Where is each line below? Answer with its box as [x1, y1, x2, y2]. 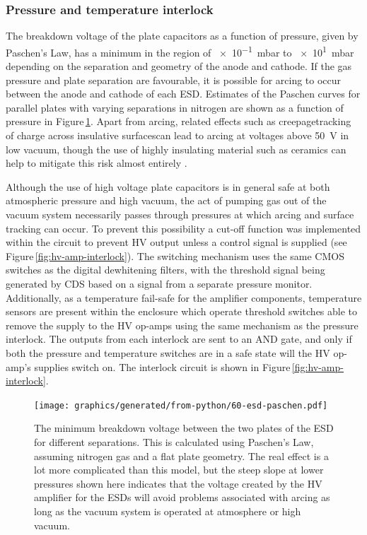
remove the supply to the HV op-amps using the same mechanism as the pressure [6, 317, 359, 332]
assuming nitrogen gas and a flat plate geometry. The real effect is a [34, 448, 329, 463]
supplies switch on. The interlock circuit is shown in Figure [34, 359, 291, 374]
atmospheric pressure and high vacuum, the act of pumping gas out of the [6, 193, 327, 208]
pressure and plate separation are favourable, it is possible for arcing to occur [6, 72, 342, 87]
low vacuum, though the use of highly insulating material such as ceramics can [6, 141, 346, 156]
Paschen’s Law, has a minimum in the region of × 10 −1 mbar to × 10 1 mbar [6, 42, 354, 59]
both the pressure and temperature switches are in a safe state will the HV [6, 345, 330, 360]
